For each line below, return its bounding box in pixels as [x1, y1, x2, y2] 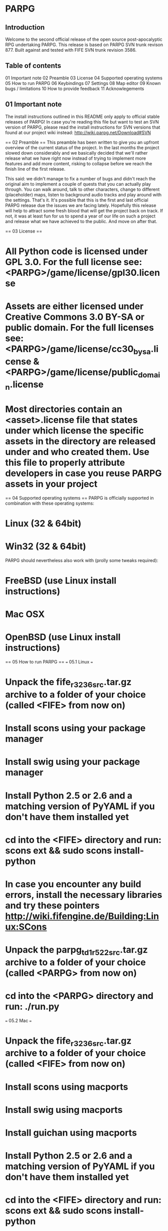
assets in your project [5, 478, 98, 490]
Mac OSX [5, 609, 45, 620]
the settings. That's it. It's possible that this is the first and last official [5, 197, 149, 203]
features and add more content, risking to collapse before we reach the [5, 160, 152, 166]
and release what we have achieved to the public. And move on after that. [5, 218, 157, 224]
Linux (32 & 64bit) [5, 518, 82, 529]
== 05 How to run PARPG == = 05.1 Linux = [5, 659, 93, 665]
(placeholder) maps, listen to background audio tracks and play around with [5, 191, 162, 197]
